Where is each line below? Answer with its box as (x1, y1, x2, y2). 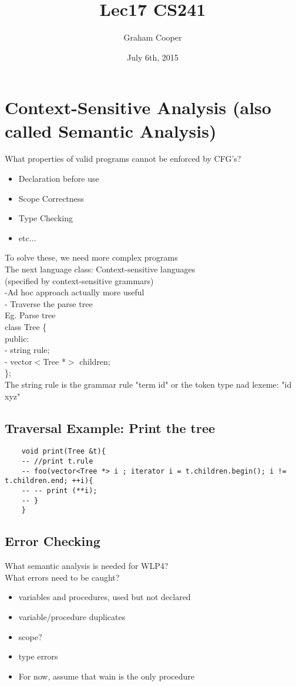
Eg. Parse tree (5, 309, 56, 321)
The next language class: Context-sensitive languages (5, 263, 196, 275)
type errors (18, 650, 58, 662)
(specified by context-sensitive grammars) (5, 274, 154, 287)
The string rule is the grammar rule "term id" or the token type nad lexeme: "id (5, 378, 292, 390)
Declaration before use (18, 172, 99, 185)
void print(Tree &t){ (21, 447, 106, 456)
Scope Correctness (18, 192, 84, 204)
